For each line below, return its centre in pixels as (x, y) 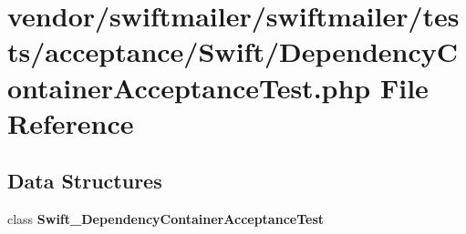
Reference (71, 122)
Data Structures (85, 181)
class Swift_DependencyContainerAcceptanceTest (166, 219)
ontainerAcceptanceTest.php (189, 87)
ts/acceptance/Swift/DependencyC (233, 51)
